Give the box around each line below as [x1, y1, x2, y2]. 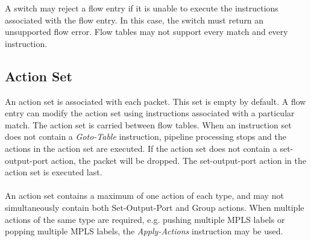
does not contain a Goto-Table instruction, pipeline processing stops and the [5, 130, 286, 143]
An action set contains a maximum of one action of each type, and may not [5, 189, 284, 202]
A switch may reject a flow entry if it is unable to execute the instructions [5, 2, 278, 14]
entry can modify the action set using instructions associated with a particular [5, 107, 295, 119]
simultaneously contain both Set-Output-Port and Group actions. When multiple [5, 201, 304, 213]
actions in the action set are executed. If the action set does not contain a [5, 142, 277, 154]
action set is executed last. [5, 166, 102, 178]
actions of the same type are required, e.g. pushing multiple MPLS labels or [5, 213, 285, 225]
